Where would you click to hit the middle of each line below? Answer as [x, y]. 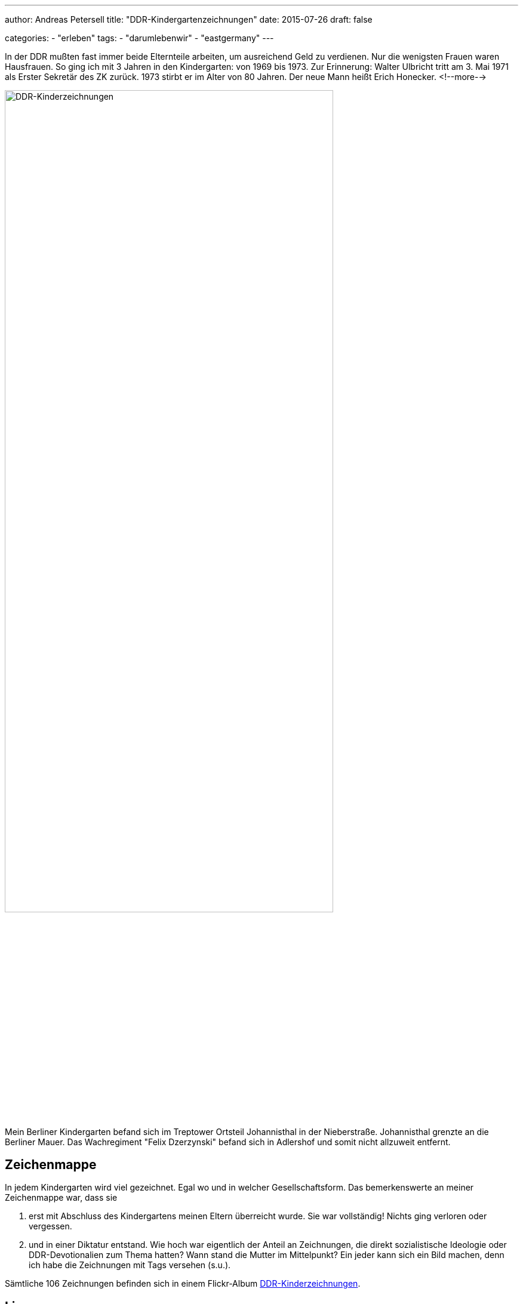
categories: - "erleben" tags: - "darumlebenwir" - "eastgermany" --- [139, 38]
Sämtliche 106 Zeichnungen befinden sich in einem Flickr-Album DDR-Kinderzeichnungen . [183, 1284]
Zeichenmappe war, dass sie [61, 1198]
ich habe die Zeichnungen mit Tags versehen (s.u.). [130, 1265]
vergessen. [50, 1226]
